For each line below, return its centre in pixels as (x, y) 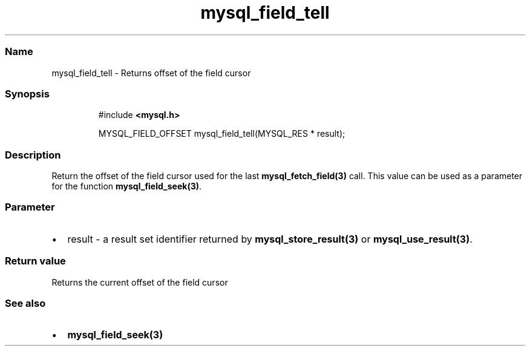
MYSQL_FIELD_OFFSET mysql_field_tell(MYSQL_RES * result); (222, 134)
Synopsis (27, 93)
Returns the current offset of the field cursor (140, 282)
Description (33, 155)
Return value (35, 261)
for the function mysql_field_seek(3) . (127, 186)
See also (25, 303)
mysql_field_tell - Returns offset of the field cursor (151, 73)
